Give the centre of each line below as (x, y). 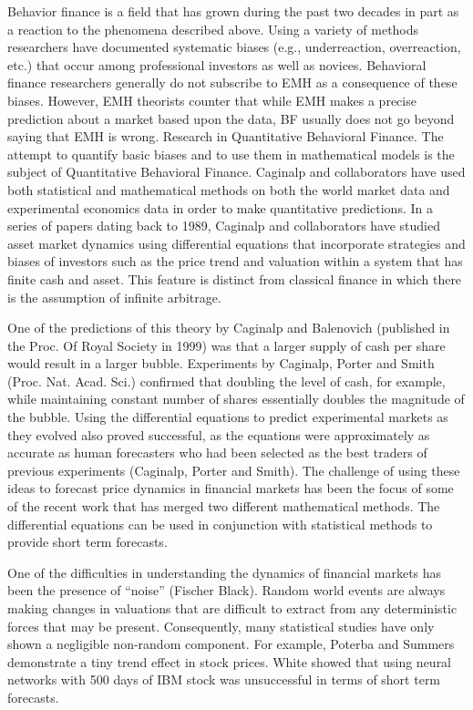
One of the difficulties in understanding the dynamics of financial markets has (225, 572)
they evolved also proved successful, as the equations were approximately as (219, 434)
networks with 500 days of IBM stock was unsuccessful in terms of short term (224, 679)
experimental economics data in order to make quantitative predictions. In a (220, 207)
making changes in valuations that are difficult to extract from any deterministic (232, 608)
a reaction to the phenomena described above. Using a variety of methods (213, 29)
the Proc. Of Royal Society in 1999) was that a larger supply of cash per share (226, 345)
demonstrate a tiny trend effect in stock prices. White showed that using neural (230, 661)
